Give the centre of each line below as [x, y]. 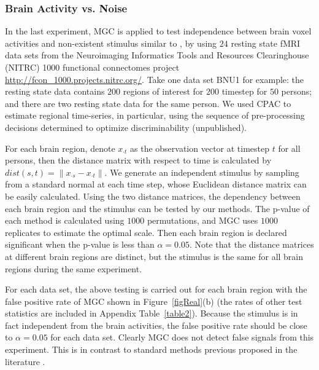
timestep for [244, 91]
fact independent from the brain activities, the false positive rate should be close [156, 325]
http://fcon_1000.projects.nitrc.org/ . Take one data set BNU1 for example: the [155, 79]
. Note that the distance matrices [252, 244]
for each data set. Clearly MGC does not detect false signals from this [182, 337]
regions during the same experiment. [74, 268]
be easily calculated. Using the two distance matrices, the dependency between [153, 196]
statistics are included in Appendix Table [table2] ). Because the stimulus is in [152, 313]
